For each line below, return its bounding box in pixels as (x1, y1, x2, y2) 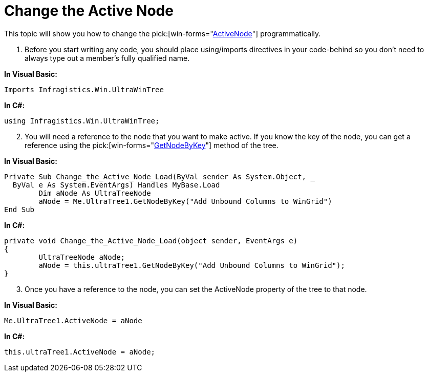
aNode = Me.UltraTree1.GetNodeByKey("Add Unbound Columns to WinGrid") (38, 197, 332, 205)
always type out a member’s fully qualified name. (25, 53, 190, 62)
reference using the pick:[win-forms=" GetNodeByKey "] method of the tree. (25, 140, 279, 150)
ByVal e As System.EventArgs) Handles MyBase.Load (12, 180, 220, 189)
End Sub (4, 205, 35, 214)
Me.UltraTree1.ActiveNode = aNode (4, 316, 142, 325)
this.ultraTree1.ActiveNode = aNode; (4, 347, 156, 356)
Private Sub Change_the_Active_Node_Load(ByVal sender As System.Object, (4, 172, 307, 181)
